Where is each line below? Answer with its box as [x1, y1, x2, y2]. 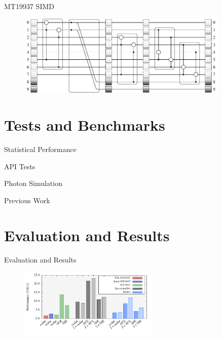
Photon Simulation [4, 178, 62, 188]
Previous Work [4, 195, 50, 205]
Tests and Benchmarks [4, 115, 165, 135]
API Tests [4, 161, 35, 171]
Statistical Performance [4, 144, 77, 155]
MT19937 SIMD [4, 1, 54, 11]
